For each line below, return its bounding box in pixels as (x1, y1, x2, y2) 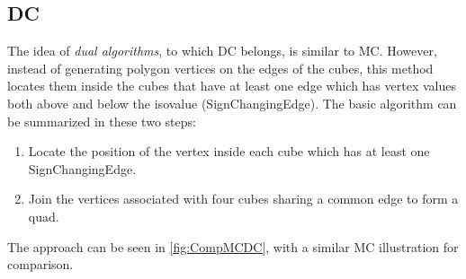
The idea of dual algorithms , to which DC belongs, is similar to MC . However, (7, 41, 437, 60)
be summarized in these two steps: (7, 111, 196, 130)
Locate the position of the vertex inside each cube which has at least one (28, 142, 430, 161)
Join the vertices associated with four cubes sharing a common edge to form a (28, 189, 459, 208)
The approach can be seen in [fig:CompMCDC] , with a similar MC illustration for (7, 237, 459, 256)
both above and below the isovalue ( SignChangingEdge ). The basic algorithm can (7, 93, 457, 112)
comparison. (7, 255, 74, 274)
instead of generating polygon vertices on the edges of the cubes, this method (7, 58, 434, 77)
